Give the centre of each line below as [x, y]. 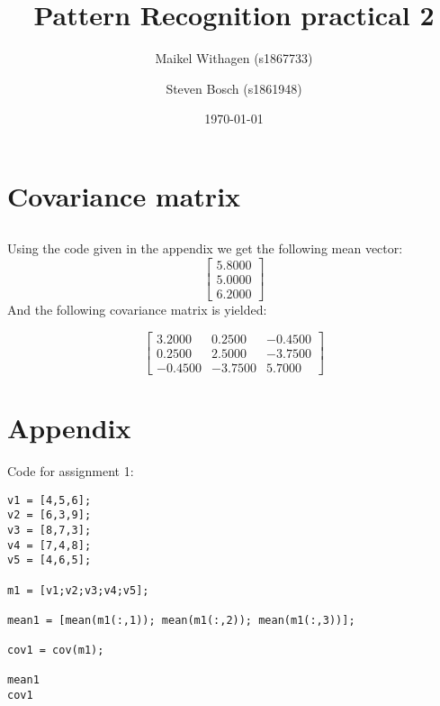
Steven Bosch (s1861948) [234, 88]
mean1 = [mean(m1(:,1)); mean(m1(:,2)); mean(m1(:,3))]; [181, 620]
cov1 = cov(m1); [56, 651]
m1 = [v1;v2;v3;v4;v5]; [78, 590]
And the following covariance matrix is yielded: [137, 310]
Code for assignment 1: [71, 470]
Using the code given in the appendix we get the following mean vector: [205, 248]
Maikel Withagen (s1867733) [234, 58]
